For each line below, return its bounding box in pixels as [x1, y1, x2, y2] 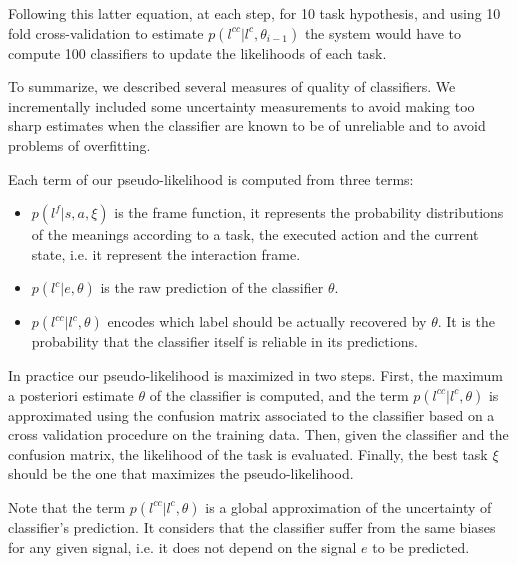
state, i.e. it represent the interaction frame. [31, 243, 301, 264]
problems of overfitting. [8, 134, 151, 155]
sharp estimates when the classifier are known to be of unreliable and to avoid [8, 115, 486, 136]
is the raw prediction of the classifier [100, 277, 324, 298]
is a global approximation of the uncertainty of [205, 496, 492, 517]
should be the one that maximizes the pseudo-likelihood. [8, 463, 354, 484]
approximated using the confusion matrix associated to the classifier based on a [8, 404, 495, 425]
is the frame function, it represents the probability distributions [114, 202, 504, 223]
